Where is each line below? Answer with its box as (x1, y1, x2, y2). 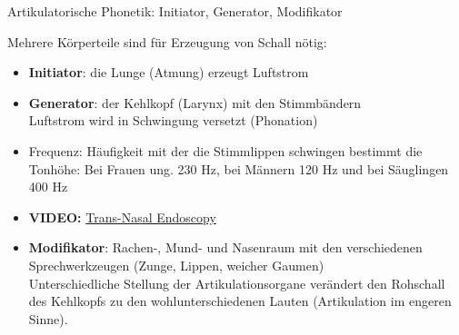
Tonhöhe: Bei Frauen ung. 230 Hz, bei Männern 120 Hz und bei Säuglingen (28, 159, 449, 178)
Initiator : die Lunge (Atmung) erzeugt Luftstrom (28, 63, 309, 82)
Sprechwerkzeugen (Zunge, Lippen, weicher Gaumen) (28, 255, 324, 274)
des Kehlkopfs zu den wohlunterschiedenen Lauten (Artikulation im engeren (28, 291, 452, 310)
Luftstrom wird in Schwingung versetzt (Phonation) (28, 111, 318, 130)
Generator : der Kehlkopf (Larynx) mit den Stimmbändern (28, 93, 362, 112)
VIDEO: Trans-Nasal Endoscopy (28, 207, 216, 226)
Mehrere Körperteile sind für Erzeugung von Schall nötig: (7, 32, 327, 51)
